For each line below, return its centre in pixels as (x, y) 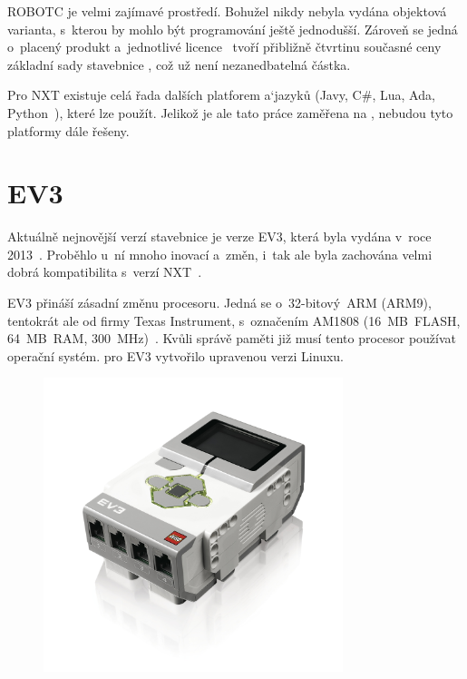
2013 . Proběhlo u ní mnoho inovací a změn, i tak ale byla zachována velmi (220, 254)
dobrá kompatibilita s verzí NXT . (105, 272)
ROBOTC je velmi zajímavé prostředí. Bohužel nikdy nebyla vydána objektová (227, 11)
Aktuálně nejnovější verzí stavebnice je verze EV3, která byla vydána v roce (219, 236)
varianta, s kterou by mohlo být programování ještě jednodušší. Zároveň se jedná (233, 29)
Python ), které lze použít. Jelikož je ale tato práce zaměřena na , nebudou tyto (230, 112)
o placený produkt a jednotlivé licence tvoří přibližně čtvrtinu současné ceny (224, 47)
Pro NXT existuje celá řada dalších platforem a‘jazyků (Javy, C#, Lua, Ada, (221, 95)
